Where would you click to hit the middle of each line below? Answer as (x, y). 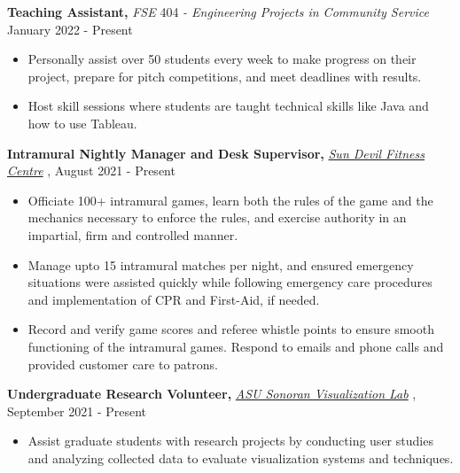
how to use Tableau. (82, 123)
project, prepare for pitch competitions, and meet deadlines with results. (225, 76)
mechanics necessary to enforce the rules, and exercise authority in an (217, 217)
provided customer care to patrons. (123, 364)
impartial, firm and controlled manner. (133, 234)
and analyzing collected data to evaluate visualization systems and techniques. (241, 457)
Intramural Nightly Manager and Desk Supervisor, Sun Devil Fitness (216, 153)
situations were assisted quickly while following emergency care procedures (230, 282)
